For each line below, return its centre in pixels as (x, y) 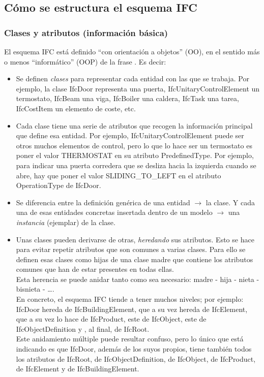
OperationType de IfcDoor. (58, 185)
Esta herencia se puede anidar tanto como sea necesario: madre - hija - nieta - (138, 279)
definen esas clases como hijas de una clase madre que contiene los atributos (135, 259)
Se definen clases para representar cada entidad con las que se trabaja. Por (133, 78)
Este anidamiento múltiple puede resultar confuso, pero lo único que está (130, 339)
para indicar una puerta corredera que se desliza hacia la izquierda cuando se (136, 165)
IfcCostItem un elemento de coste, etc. (76, 108)
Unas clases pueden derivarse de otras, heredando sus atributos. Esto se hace (135, 239)
